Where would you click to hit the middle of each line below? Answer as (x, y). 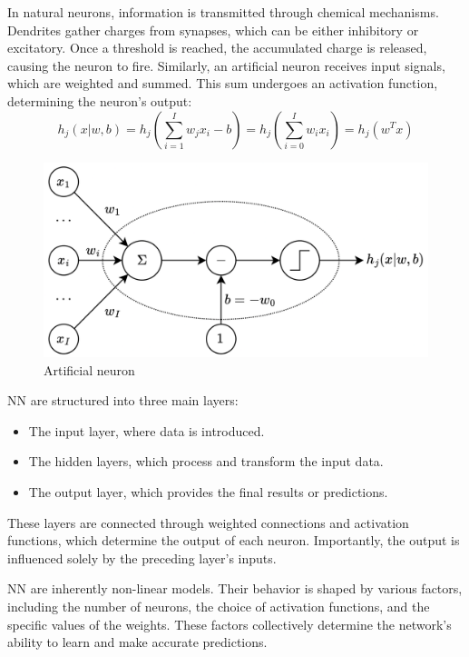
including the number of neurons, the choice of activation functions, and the (219, 606)
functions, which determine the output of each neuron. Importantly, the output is (234, 540)
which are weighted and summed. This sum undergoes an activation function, (223, 83)
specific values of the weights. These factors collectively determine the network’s (230, 624)
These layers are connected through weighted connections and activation (208, 522)
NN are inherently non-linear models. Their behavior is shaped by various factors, (235, 588)
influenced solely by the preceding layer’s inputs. (142, 557)
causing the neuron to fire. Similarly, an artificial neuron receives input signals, (226, 65)
